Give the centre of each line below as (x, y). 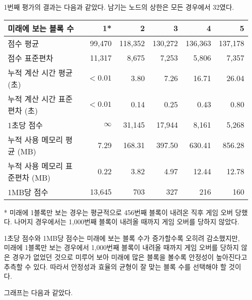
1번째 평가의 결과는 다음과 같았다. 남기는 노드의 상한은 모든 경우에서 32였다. (119, 7)
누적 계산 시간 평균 (40, 72)
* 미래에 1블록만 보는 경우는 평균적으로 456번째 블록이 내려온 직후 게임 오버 (118, 212)
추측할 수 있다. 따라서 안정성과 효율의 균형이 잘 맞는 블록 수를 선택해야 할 (115, 266)
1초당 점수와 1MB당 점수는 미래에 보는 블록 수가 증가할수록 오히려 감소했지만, (122, 238)
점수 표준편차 (31, 58)
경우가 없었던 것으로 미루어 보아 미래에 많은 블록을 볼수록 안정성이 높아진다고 (130, 257)
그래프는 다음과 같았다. (39, 292)
